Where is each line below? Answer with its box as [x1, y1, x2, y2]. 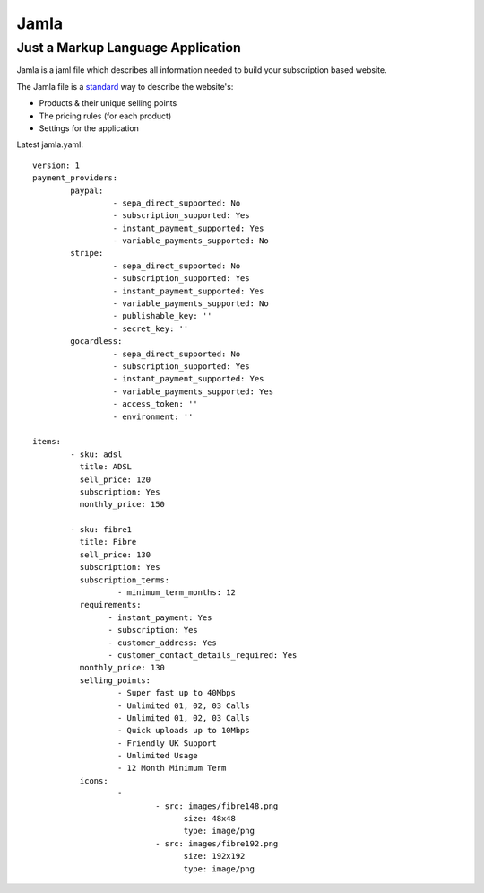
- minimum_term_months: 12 [117, 588, 237, 598]
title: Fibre [79, 537, 137, 547]
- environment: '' [112, 411, 194, 422]
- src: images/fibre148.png [155, 801, 279, 811]
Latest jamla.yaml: [16, 139, 84, 150]
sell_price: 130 [79, 549, 151, 560]
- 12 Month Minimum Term [117, 763, 227, 774]
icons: [79, 775, 108, 785]
